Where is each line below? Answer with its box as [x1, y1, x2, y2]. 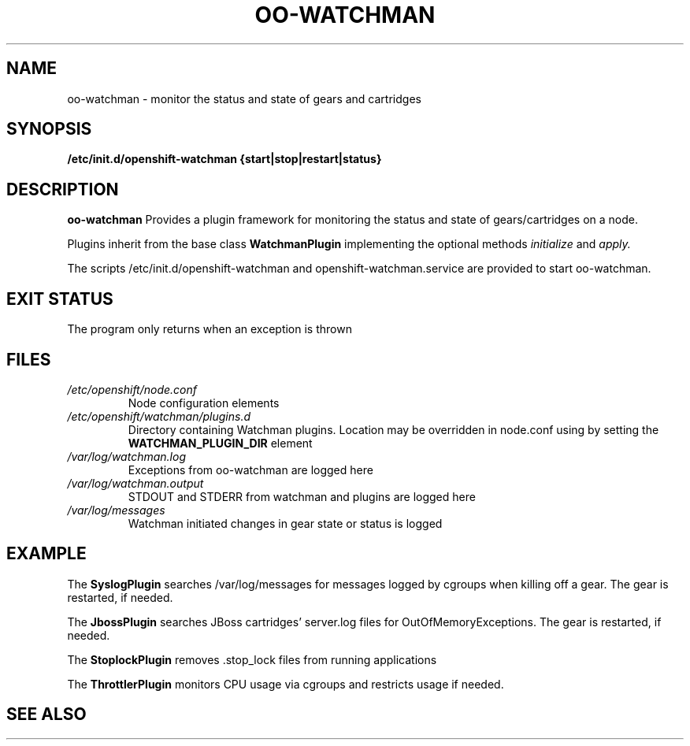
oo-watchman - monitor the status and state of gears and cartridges [67, 91, 421, 106]
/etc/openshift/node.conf [67, 382, 198, 396]
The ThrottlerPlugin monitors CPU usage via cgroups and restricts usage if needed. [67, 677, 504, 691]
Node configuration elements [128, 395, 280, 410]
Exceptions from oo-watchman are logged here [128, 462, 373, 477]
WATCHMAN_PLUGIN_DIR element [128, 436, 313, 450]
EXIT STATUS [6, 288, 113, 309]
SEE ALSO [6, 704, 87, 725]
